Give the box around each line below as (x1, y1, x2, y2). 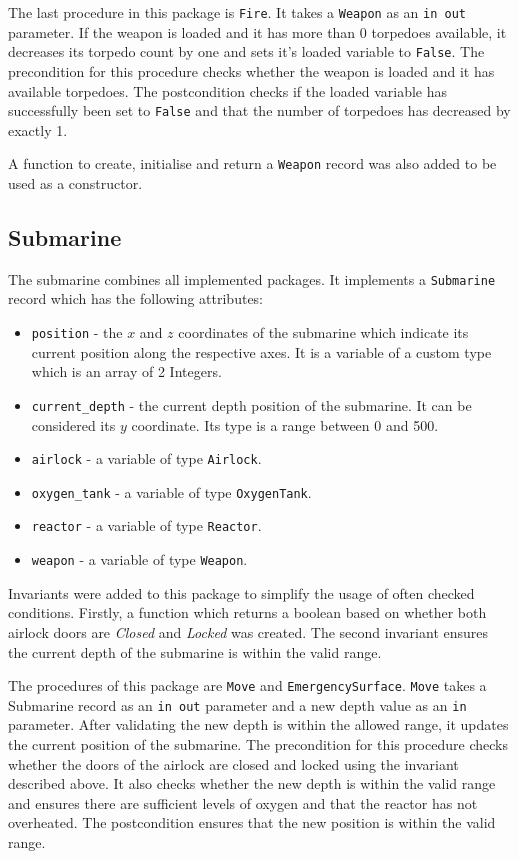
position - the (31, 322, 123, 343)
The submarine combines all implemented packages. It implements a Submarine (8, 268, 496, 289)
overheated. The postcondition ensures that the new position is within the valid (8, 812, 496, 833)
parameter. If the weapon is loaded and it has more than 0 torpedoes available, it (8, 21, 507, 42)
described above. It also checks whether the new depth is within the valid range (8, 773, 496, 794)
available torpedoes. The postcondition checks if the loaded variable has (8, 80, 448, 101)
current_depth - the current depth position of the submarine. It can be (31, 394, 472, 415)
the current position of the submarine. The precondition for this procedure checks (8, 734, 508, 755)
